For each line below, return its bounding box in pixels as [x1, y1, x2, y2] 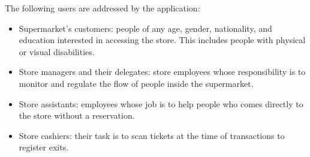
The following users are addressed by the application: [5, 2, 200, 14]
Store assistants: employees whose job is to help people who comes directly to [19, 97, 303, 110]
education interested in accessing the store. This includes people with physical [19, 34, 306, 46]
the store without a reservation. [19, 109, 135, 122]
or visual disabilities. [19, 45, 95, 58]
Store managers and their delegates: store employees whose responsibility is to [19, 65, 306, 78]
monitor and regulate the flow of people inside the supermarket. [19, 77, 254, 89]
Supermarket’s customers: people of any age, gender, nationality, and [19, 22, 272, 34]
